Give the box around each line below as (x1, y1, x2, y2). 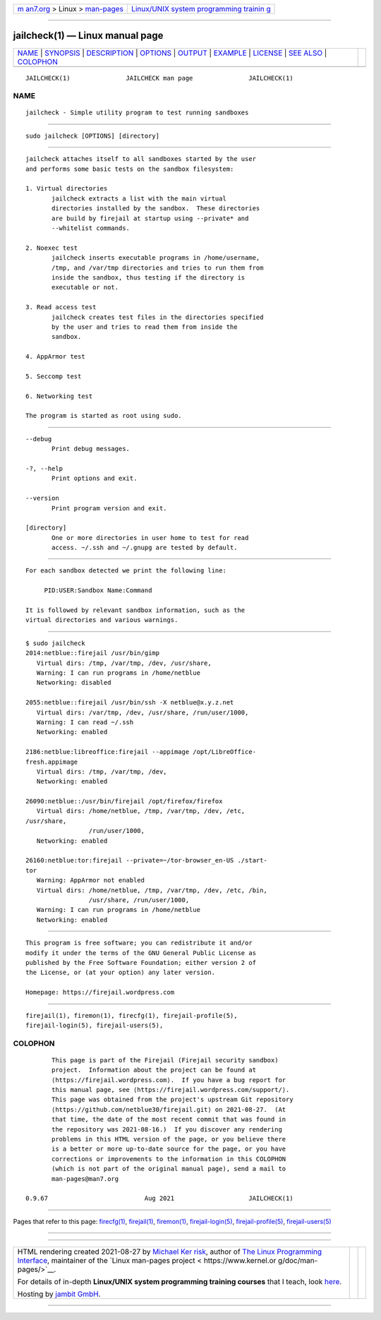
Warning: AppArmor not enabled (36, 876, 145, 884)
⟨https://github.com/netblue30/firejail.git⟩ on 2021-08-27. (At (52, 1105, 286, 1113)
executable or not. (52, 283, 119, 292)
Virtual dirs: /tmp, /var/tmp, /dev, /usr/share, (36, 659, 212, 667)
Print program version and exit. (52, 504, 167, 512)
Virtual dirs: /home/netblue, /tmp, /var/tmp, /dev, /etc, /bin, (36, 886, 267, 894)
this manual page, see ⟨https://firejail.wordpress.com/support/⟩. (52, 1086, 290, 1094)
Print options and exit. (52, 474, 138, 483)
